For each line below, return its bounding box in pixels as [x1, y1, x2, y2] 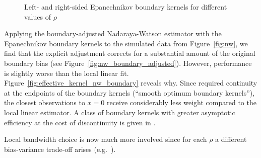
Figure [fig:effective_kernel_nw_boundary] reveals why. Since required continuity [4, 77, 257, 88]
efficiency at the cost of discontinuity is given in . [4, 117, 156, 127]
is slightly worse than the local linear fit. [4, 67, 129, 78]
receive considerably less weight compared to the [106, 97, 256, 108]
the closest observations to [4, 97, 85, 108]
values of [24, 11, 51, 22]
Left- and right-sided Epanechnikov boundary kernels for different [24, 2, 227, 12]
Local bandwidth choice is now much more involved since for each [4, 134, 207, 144]
